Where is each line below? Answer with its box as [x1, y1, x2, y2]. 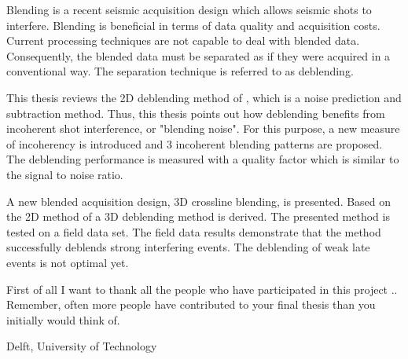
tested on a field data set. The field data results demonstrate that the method [6, 223, 381, 240]
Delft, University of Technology [6, 338, 157, 354]
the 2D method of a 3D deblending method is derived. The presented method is [6, 208, 390, 225]
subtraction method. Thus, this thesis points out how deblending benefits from [6, 104, 385, 121]
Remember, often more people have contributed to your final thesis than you [6, 296, 376, 313]
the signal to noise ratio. [6, 166, 123, 182]
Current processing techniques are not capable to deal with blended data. [6, 32, 360, 49]
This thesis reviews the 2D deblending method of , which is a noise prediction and [6, 89, 402, 105]
